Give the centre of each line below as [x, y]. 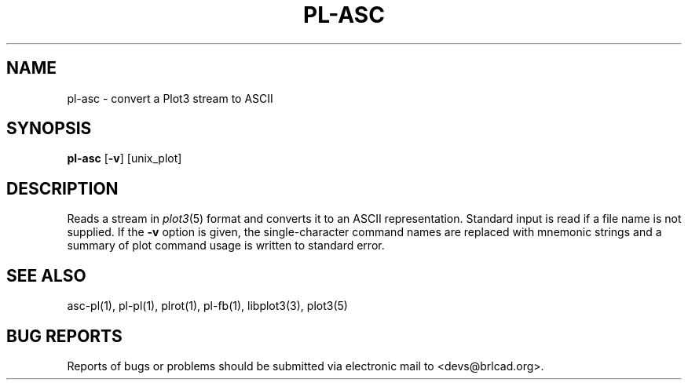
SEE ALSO [46, 275]
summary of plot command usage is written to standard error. [226, 246]
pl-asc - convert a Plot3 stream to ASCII [170, 98]
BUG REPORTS [64, 336]
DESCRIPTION [62, 188]
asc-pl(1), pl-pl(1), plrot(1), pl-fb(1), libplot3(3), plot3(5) [207, 306]
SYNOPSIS [49, 129]
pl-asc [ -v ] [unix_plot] [124, 158]
